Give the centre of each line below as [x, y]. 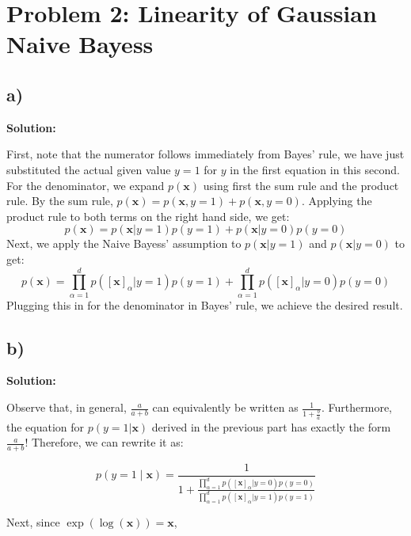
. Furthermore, [357, 407]
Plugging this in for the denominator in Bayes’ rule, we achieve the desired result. [205, 304]
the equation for [46, 426]
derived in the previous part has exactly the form [271, 426]
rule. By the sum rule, [60, 201]
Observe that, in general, [67, 407]
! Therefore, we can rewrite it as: [104, 442]
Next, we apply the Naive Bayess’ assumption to [124, 243]
